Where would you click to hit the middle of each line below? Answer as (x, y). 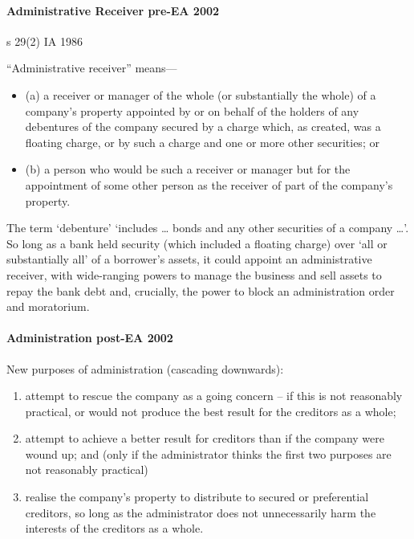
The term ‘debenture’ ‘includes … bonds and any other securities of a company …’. (208, 228)
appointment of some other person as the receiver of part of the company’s (209, 184)
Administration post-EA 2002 (90, 338)
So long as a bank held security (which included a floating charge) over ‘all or (197, 243)
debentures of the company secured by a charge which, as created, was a (203, 127)
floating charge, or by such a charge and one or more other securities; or (202, 142)
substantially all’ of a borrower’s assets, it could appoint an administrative (189, 259)
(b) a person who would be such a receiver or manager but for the (188, 169)
